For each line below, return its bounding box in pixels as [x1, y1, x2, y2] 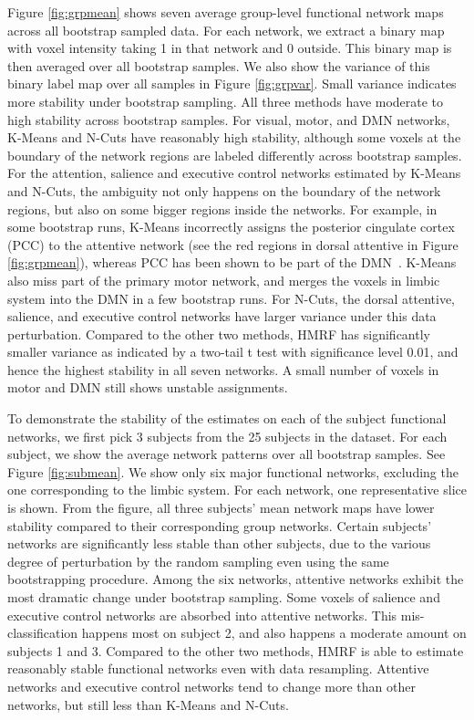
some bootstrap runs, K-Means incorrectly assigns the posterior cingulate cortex [7, 217, 455, 236]
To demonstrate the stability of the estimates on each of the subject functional [7, 409, 447, 428]
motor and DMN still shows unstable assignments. [7, 378, 288, 397]
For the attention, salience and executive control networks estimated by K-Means [7, 163, 461, 183]
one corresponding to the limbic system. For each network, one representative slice [7, 480, 467, 499]
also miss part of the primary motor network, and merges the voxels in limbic [7, 270, 440, 289]
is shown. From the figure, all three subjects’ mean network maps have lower [7, 498, 435, 517]
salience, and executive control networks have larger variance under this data [7, 307, 437, 326]
